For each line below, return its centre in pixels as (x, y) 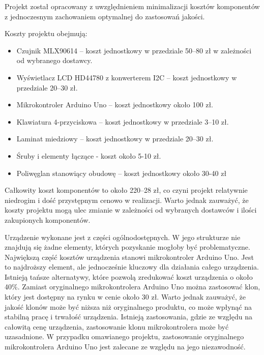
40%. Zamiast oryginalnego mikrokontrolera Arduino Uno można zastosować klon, (133, 287)
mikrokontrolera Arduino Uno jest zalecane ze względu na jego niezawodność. (125, 347)
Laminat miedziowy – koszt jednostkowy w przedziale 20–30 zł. (115, 139)
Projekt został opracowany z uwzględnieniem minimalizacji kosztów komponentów (132, 6)
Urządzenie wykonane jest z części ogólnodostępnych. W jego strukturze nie (123, 237)
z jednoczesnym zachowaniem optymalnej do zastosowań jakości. (105, 16)
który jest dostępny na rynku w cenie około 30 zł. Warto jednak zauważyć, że (125, 297)
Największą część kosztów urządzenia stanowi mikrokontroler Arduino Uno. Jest (129, 257)
